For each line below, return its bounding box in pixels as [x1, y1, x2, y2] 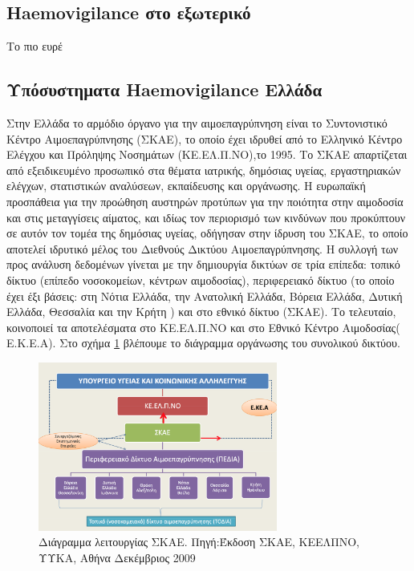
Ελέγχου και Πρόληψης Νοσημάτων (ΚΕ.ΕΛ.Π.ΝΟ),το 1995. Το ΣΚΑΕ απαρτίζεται [6, 146, 408, 163]
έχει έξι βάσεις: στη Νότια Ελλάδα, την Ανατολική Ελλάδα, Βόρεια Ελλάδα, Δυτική [6, 287, 403, 304]
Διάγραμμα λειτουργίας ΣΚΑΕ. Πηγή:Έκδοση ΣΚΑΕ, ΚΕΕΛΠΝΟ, [39, 533, 360, 550]
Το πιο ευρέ [6, 38, 63, 55]
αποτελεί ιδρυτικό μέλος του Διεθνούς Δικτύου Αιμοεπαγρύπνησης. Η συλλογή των [6, 240, 399, 257]
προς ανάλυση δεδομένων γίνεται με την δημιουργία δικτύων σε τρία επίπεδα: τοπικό [6, 256, 400, 273]
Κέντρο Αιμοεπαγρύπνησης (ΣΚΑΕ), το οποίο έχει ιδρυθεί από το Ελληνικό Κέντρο [6, 130, 403, 147]
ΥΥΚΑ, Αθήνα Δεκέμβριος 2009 [39, 549, 196, 565]
